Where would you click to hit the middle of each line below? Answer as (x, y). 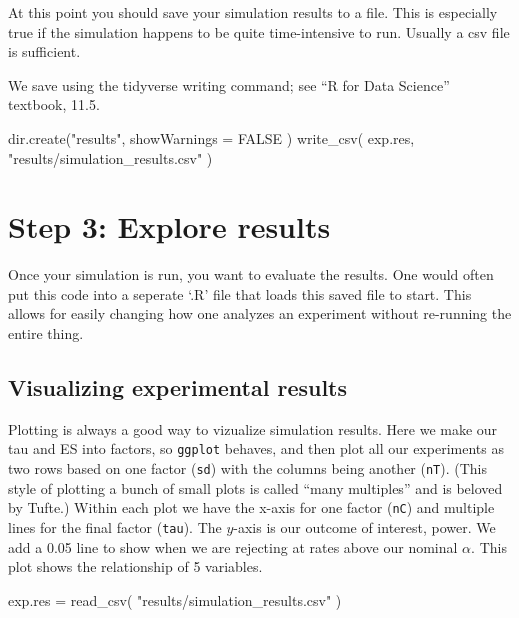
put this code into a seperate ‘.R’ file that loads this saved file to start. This (240, 293)
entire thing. (46, 333)
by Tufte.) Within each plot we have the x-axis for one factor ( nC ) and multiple (251, 507)
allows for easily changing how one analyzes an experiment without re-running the (260, 313)
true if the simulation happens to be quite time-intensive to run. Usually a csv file (259, 31)
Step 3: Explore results (169, 226)
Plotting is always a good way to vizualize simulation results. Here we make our (253, 428)
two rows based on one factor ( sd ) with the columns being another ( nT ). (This (248, 468)
